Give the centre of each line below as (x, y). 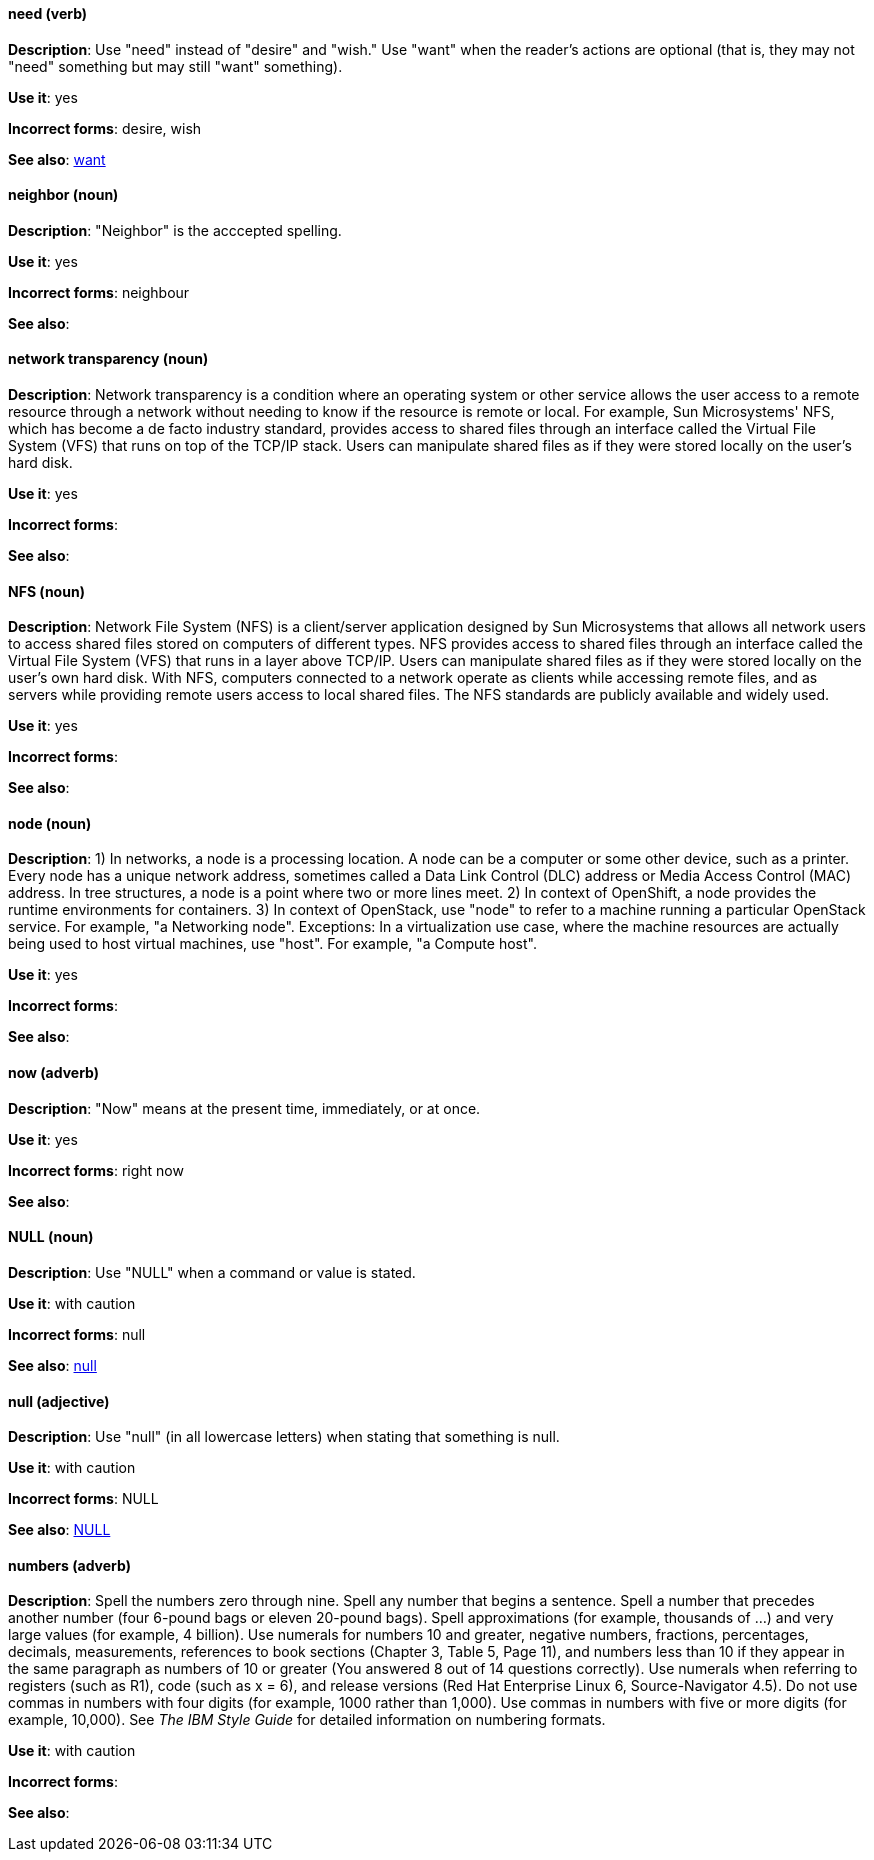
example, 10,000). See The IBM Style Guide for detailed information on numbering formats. (307, 1720)
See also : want (57, 159)
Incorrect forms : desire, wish (105, 128)
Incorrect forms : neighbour (99, 292)
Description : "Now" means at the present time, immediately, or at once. (244, 1108)
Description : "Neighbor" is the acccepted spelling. (175, 230)
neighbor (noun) (63, 195)
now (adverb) (54, 1073)
